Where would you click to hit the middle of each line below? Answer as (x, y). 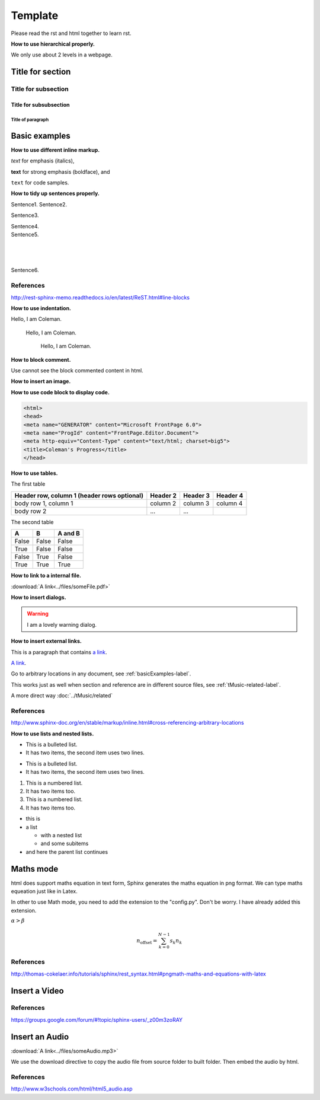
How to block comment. (41, 359)
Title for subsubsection (41, 104)
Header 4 (230, 495)
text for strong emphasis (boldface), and (60, 171)
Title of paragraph (30, 119)
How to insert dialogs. (39, 597)
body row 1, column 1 (44, 503)
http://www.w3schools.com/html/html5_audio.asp (72, 1089)
